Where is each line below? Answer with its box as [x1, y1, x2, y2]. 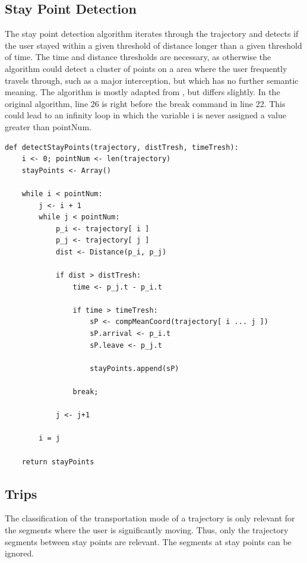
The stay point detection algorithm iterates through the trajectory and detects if [5, 27, 299, 40]
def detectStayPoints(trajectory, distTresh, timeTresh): [5, 143, 239, 152]
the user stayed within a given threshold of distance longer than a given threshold [5, 39, 302, 51]
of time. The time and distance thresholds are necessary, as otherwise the [5, 51, 271, 63]
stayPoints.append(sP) [90, 364, 179, 373]
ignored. [5, 547, 34, 559]
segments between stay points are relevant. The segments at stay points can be [5, 535, 292, 548]
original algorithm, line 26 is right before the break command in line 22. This [5, 97, 286, 109]
